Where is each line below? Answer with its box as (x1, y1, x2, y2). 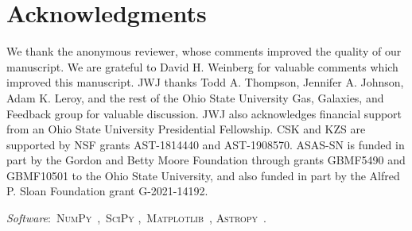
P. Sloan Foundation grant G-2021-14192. (6, 183, 208, 199)
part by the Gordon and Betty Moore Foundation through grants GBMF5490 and (6, 152, 406, 168)
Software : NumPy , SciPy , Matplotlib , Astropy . (6, 210, 266, 226)
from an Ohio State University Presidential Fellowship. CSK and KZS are (6, 121, 366, 137)
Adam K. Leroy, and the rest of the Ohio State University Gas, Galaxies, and (6, 89, 384, 106)
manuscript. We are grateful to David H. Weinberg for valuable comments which (6, 58, 398, 75)
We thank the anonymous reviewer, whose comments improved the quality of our (6, 43, 402, 60)
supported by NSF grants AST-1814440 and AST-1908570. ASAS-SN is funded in (6, 136, 405, 152)
